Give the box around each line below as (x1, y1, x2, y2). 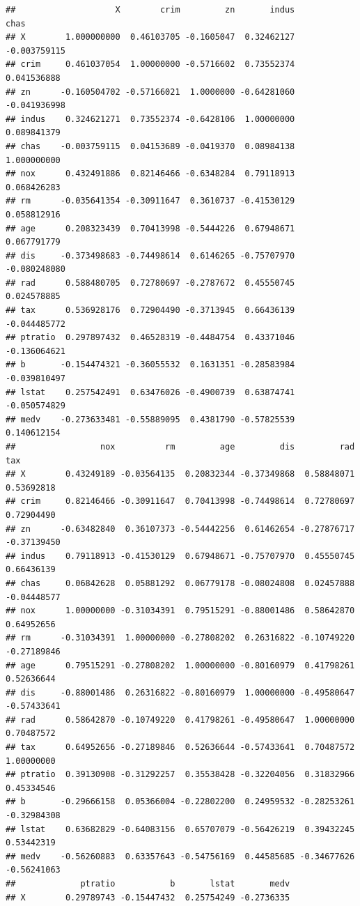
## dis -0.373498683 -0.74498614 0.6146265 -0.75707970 (6, 250, 295, 261)
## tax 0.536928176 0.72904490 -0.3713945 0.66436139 (6, 305, 295, 316)
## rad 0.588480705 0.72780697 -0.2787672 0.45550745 (6, 277, 295, 288)
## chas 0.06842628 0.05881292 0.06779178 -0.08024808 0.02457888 (6, 578, 355, 588)
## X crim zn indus (6, 5, 295, 15)
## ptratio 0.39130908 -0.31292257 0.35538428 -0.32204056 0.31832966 (6, 769, 355, 780)
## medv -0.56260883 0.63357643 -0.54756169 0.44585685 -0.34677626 (6, 851, 355, 861)
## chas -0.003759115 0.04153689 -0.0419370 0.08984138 (6, 141, 295, 151)
